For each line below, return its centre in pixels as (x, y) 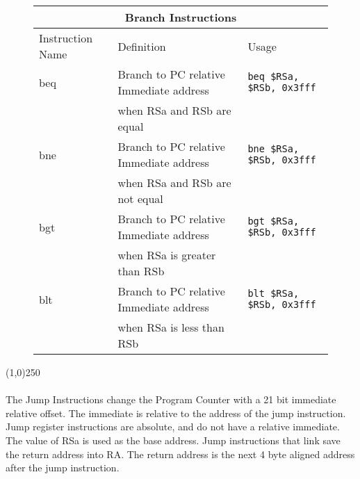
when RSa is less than (171, 327)
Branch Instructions (181, 17)
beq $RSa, (273, 76)
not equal (140, 198)
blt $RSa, (273, 293)
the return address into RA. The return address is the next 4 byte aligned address (180, 454)
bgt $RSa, (273, 221)
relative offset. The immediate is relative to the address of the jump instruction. (176, 413)
